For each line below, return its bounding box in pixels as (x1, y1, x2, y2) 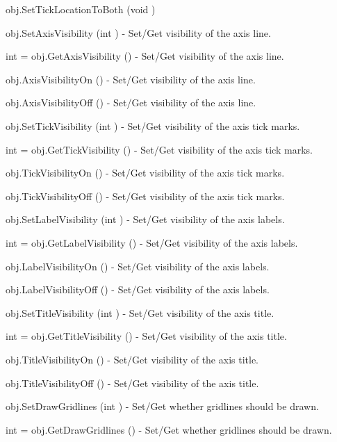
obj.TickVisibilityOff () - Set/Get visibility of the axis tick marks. (6, 188, 285, 203)
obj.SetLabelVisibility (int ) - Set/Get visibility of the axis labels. (6, 212, 285, 227)
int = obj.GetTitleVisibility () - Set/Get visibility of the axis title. (6, 329, 287, 343)
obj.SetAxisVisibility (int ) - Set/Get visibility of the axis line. (6, 25, 271, 40)
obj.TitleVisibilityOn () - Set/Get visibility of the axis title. (6, 352, 258, 366)
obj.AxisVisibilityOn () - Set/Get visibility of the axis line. (6, 72, 256, 86)
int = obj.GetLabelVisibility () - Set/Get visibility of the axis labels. (6, 235, 298, 249)
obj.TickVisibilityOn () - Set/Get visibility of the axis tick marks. (6, 165, 285, 180)
